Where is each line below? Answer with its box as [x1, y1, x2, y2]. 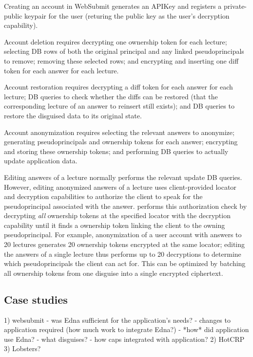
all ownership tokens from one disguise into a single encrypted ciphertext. [4, 268, 223, 278]
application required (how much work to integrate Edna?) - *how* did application [4, 324, 249, 335]
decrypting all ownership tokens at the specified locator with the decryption [4, 210, 231, 221]
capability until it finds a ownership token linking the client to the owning [4, 220, 225, 230]
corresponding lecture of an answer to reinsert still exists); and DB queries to [4, 101, 234, 111]
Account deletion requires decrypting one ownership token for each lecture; [4, 36, 227, 46]
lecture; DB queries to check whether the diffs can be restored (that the [4, 91, 218, 101]
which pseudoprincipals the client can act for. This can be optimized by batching [4, 258, 246, 268]
